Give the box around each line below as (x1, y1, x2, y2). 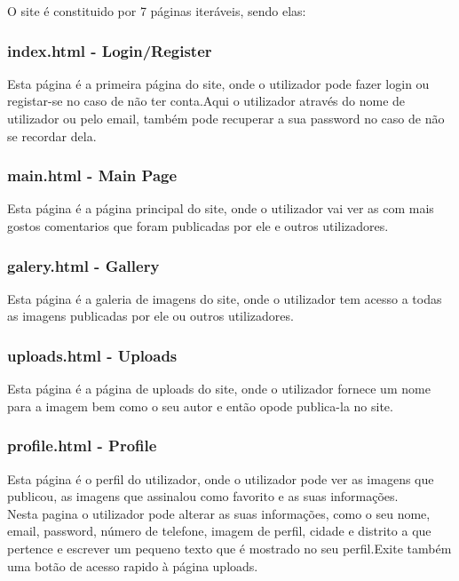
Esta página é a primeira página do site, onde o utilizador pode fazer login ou (7, 74, 430, 92)
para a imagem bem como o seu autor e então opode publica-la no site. (7, 396, 393, 415)
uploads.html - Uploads (7, 344, 178, 366)
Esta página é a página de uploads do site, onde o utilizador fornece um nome (7, 379, 431, 398)
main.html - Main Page (7, 164, 178, 187)
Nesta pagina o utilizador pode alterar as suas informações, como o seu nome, (7, 504, 431, 522)
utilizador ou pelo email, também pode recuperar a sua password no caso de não (7, 109, 445, 127)
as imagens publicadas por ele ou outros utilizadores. (7, 306, 294, 325)
